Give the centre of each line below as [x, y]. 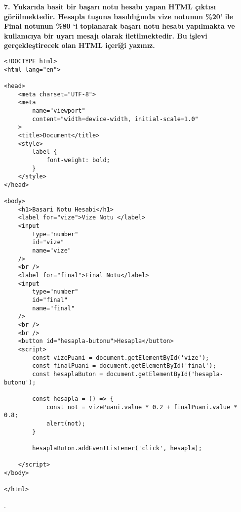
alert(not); [66, 423]
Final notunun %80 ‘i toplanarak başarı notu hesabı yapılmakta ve [120, 26]
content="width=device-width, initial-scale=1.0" [115, 119]
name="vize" [52, 251]
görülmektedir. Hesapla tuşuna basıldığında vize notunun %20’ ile [119, 16]
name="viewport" [59, 110]
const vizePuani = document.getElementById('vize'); [121, 358]
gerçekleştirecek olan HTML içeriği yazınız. [80, 45]
